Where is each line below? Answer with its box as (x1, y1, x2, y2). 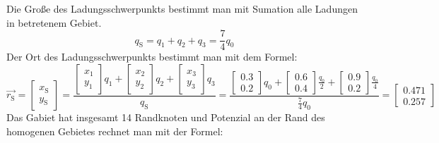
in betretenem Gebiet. (6, 15, 102, 30)
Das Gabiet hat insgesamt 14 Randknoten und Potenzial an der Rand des (6, 110, 325, 125)
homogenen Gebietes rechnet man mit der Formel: (6, 123, 223, 138)
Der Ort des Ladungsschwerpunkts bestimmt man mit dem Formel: (6, 49, 298, 64)
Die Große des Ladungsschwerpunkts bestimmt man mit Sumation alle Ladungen (6, 1, 358, 15)
